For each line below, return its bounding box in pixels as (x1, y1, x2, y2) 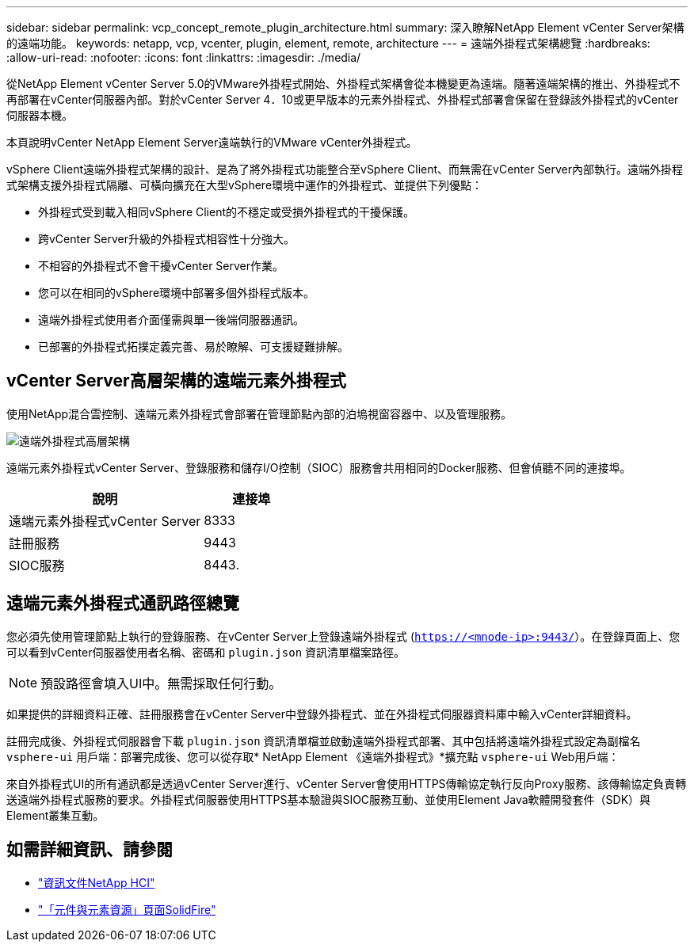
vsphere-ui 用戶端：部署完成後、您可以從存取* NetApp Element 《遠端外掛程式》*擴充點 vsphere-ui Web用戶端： (6, 749, 620, 763)
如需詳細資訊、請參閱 (6, 839, 173, 860)
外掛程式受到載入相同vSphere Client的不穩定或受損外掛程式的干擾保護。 (38, 205, 415, 219)
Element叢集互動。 (6, 808, 105, 822)
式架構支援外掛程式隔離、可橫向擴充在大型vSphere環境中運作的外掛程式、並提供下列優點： (6, 178, 483, 192)
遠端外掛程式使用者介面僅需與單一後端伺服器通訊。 (38, 313, 304, 326)
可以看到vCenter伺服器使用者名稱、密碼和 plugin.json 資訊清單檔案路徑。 (6, 645, 405, 659)
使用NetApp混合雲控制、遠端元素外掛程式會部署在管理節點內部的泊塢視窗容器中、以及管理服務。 (6, 406, 513, 421)
